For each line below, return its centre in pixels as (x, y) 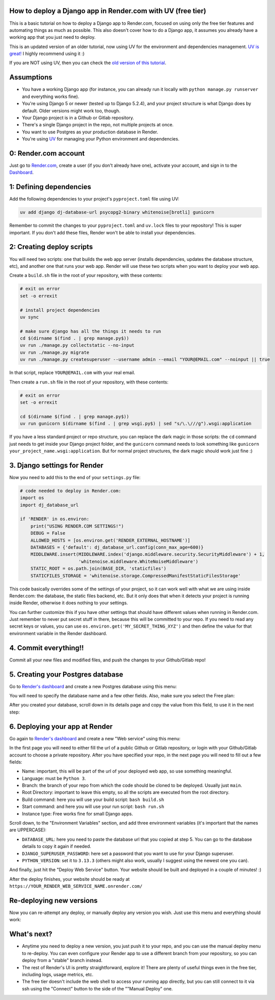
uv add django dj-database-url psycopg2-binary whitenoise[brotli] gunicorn (117, 212)
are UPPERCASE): (28, 830)
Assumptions (31, 78)
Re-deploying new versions (53, 900)
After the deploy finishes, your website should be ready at (69, 879)
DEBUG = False (48, 533)
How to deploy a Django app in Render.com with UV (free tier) (108, 11)
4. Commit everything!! (47, 648)
